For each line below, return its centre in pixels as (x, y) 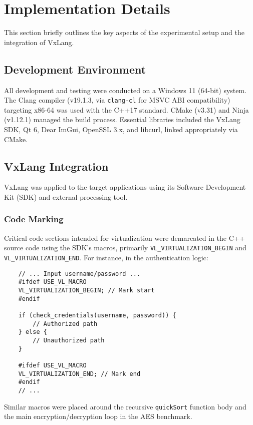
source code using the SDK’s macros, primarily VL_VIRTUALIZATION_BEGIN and (125, 248)
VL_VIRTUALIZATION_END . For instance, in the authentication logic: (106, 257)
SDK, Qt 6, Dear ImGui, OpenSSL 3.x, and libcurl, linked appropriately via (121, 129)
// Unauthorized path (69, 340)
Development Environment (75, 69)
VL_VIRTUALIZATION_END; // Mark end (79, 374)
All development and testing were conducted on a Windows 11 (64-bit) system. (125, 90)
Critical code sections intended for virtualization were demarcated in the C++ (124, 238)
